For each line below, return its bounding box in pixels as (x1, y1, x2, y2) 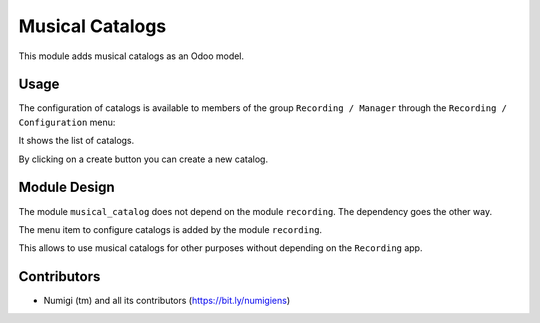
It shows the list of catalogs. (18, 135, 135, 147)
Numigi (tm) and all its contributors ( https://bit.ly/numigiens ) (43, 295, 291, 307)
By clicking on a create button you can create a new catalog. (18, 153, 269, 165)
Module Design (18, 179, 115, 196)
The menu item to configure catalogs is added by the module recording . (18, 223, 323, 235)
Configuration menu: (18, 116, 116, 128)
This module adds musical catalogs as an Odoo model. (18, 50, 245, 62)
